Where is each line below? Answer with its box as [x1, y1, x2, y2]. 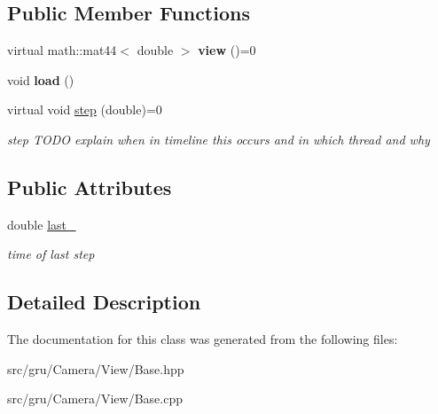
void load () [7, 70, 74, 89]
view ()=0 [198, 41, 256, 59]
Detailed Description [7, 288, 201, 316]
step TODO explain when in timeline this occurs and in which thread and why [7, 129, 430, 148]
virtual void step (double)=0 [7, 100, 162, 119]
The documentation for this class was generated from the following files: [7, 330, 398, 348]
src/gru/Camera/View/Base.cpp [7, 389, 184, 408]
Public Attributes [7, 173, 172, 200]
